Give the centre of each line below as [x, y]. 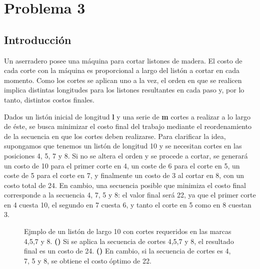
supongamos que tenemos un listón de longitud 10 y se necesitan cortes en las [123, 146]
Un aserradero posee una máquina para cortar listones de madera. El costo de [123, 60]
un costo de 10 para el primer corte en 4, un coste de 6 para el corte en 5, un [122, 165]
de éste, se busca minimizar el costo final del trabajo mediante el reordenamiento [128, 126]
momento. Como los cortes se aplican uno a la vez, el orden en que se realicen [123, 80]
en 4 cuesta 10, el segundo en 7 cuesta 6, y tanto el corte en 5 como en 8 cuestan [128, 204]
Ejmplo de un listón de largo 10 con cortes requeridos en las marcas [128, 231]
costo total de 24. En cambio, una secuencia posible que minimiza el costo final [125, 185]
